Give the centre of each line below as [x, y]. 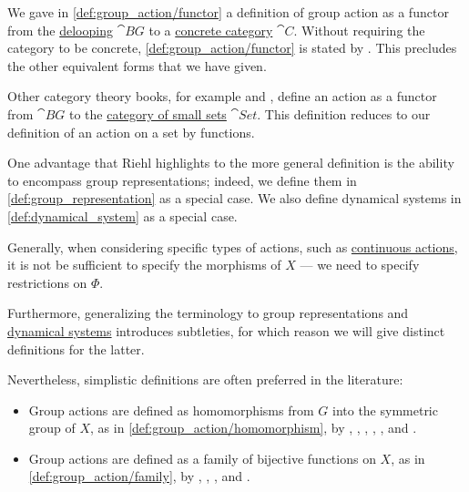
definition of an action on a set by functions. [131, 132]
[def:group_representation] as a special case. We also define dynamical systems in [234, 198]
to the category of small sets [148, 113]
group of [52, 428]
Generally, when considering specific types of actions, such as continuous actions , [233, 246]
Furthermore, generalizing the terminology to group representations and [208, 313]
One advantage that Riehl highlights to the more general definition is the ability [231, 163]
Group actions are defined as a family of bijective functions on [202, 458]
